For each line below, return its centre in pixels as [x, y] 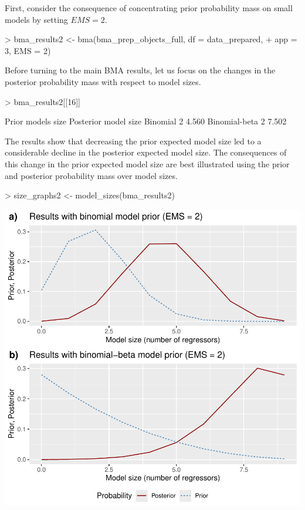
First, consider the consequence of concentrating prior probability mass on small [149, 8]
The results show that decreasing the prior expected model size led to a [133, 141]
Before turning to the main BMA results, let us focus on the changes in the [140, 70]
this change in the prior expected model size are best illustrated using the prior [147, 163]
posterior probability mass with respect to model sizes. [103, 81]
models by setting [36, 19]
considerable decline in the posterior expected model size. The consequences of [146, 152]
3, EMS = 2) [28, 50]
